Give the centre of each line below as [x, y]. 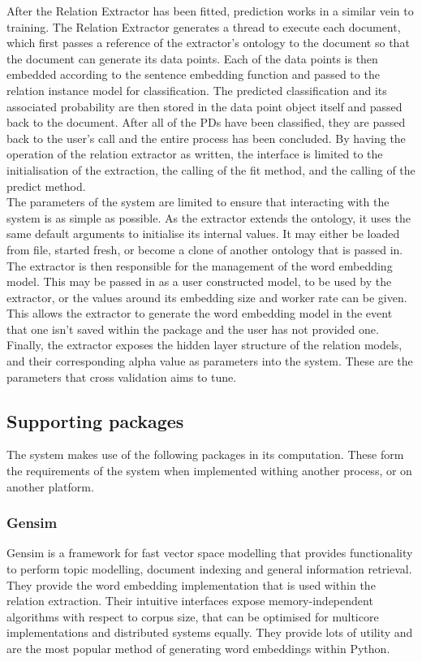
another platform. [50, 486]
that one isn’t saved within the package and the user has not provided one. [193, 329]
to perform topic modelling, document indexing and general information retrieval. [209, 569]
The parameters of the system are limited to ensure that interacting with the [198, 202]
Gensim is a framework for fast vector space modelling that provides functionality [210, 553]
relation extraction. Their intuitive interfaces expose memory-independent [190, 601]
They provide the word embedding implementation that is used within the [191, 584]
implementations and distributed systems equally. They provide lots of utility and [210, 632]
